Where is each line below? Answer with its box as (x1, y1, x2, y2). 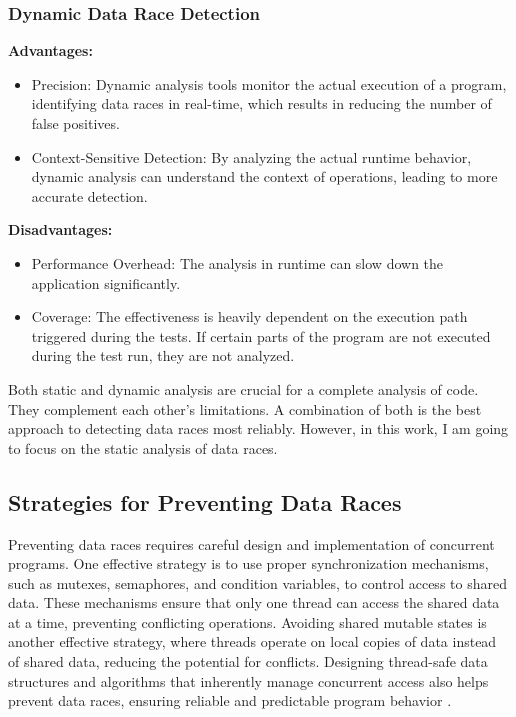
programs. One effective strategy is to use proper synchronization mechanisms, (8, 553, 489, 574)
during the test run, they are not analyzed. (31, 345, 295, 366)
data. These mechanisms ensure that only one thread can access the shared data (8, 592, 500, 613)
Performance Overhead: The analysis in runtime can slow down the (31, 252, 444, 273)
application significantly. (31, 272, 181, 293)
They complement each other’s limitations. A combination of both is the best (8, 398, 482, 419)
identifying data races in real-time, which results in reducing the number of (31, 93, 492, 114)
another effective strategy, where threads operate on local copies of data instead (8, 631, 497, 652)
